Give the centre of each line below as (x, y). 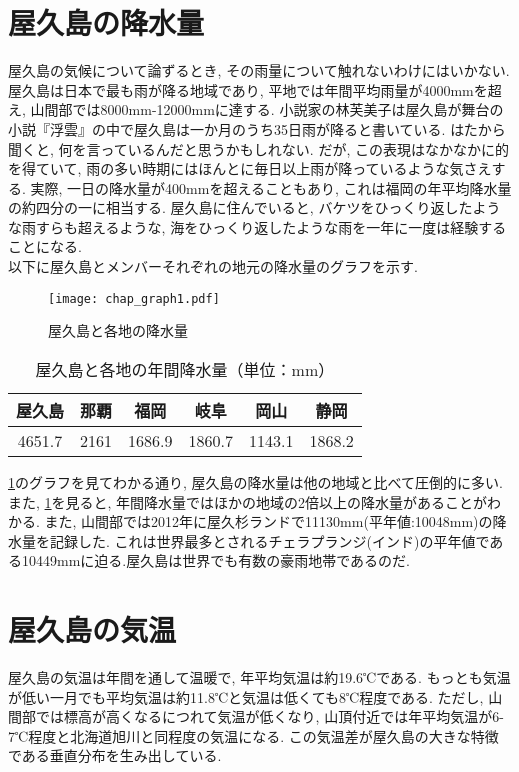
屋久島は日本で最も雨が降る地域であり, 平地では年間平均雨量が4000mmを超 (255, 89)
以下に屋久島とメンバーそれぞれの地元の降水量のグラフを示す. (213, 266)
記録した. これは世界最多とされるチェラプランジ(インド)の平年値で (269, 540)
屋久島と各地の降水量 (118, 330)
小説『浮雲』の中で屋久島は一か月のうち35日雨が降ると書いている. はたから (257, 128)
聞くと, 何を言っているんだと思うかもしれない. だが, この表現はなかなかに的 (258, 148)
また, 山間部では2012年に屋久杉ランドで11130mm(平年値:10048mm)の (268, 521)
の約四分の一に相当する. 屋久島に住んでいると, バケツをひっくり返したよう (254, 207)
